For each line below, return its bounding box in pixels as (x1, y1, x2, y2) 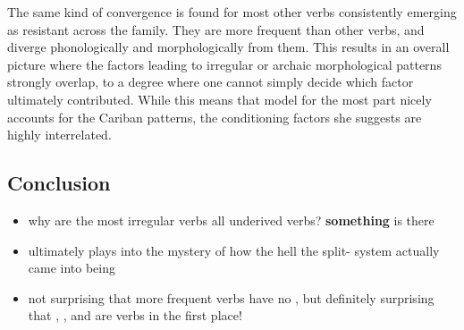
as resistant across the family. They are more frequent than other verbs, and (7, 20, 425, 38)
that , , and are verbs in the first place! (28, 306, 242, 325)
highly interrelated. (7, 125, 112, 144)
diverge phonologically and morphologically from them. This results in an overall (7, 38, 450, 56)
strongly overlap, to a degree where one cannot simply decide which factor (7, 72, 414, 91)
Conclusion (7, 169, 111, 197)
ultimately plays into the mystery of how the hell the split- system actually (28, 241, 440, 259)
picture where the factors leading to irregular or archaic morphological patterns (7, 55, 442, 73)
